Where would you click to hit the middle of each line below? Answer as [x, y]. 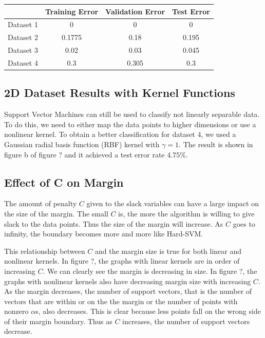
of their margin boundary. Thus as [58, 321]
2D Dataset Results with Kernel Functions [120, 93]
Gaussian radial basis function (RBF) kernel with [82, 144]
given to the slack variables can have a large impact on [173, 203]
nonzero [16, 311]
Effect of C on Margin [64, 182]
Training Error [72, 11]
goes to [244, 223]
